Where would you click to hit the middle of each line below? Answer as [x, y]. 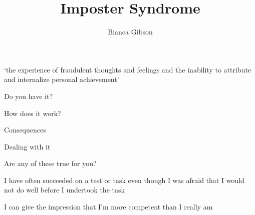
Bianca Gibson [130, 32]
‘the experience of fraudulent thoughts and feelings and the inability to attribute [128, 69]
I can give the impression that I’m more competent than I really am [108, 207]
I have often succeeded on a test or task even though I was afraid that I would [124, 180]
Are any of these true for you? [50, 163]
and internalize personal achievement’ [62, 79]
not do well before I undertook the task [64, 190]
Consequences [25, 130]
